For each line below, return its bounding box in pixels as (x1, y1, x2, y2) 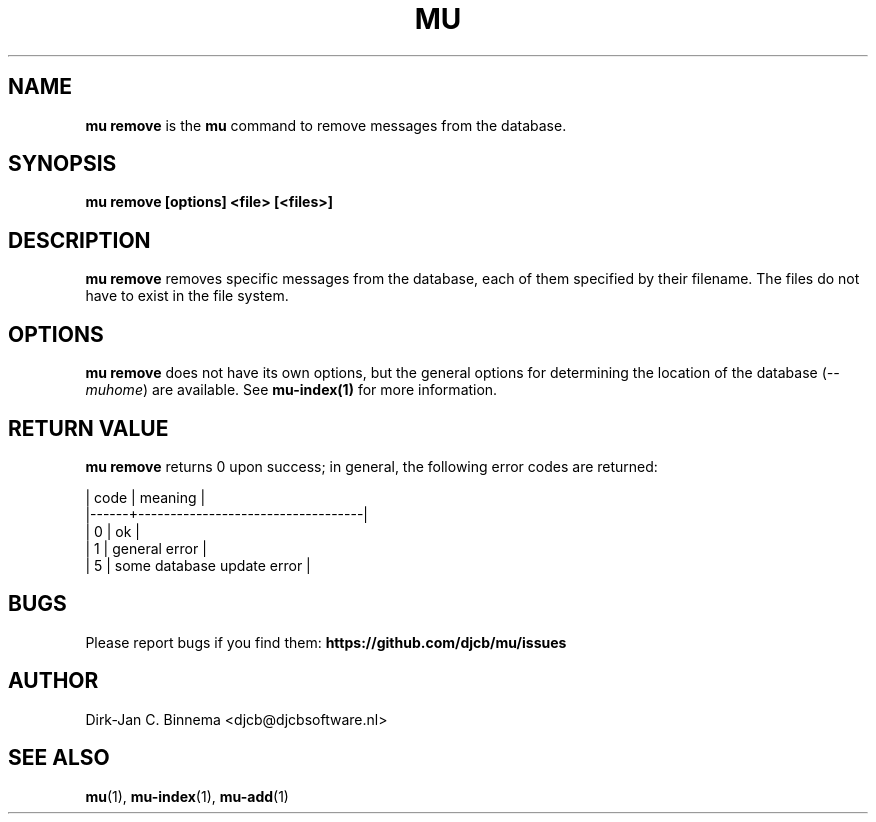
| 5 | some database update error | (85, 556, 311, 574)
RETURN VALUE (8, 415, 169, 441)
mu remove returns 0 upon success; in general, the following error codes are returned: (85, 457, 658, 475)
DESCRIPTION (8, 227, 151, 253)
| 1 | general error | (85, 539, 207, 557)
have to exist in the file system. (85, 287, 289, 305)
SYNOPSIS (8, 151, 117, 177)
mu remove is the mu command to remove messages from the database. (85, 116, 567, 134)
